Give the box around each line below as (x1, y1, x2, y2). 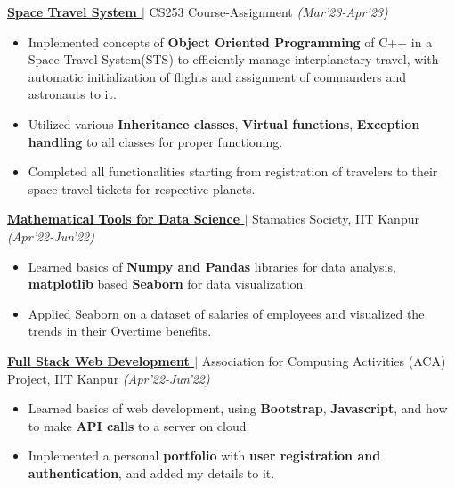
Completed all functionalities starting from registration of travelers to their (28, 162, 438, 181)
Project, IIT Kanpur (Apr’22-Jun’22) (7, 369, 210, 387)
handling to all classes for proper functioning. (28, 132, 283, 150)
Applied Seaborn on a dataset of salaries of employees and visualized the (28, 304, 425, 322)
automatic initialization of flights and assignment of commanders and (28, 67, 407, 85)
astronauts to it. (28, 85, 117, 103)
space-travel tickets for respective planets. (28, 179, 256, 198)
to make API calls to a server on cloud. (28, 416, 250, 435)
